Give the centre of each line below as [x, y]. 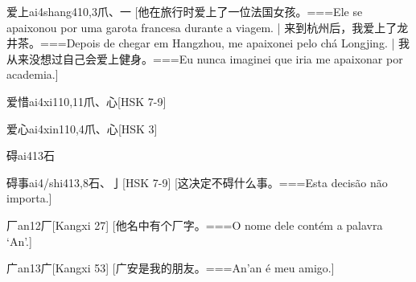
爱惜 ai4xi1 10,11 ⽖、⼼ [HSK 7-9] [86, 101]
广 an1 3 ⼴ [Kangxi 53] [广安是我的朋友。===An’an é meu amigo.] [171, 268]
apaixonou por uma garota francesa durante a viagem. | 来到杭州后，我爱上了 [202, 27]
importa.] [29, 198]
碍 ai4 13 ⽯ [31, 155]
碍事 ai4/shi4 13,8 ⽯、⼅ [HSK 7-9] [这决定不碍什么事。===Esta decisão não [197, 182]
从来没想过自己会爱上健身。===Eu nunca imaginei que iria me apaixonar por [205, 58]
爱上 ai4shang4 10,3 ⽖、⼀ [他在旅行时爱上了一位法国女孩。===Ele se [185, 11]
